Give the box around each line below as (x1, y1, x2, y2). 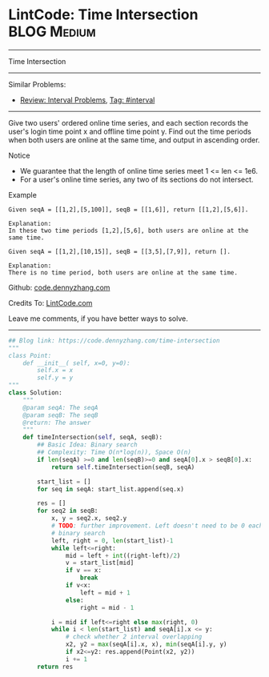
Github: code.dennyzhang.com (8, 282, 110, 292)
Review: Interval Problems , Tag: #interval (19, 94, 155, 105)
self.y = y (37, 374, 74, 382)
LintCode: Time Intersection (8, 6, 199, 24)
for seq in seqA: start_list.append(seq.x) (37, 485, 184, 493)
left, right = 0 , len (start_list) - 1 (50, 536, 174, 545)
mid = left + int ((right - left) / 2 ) (65, 551, 181, 559)
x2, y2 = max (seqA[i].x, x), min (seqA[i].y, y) (65, 640, 227, 649)
